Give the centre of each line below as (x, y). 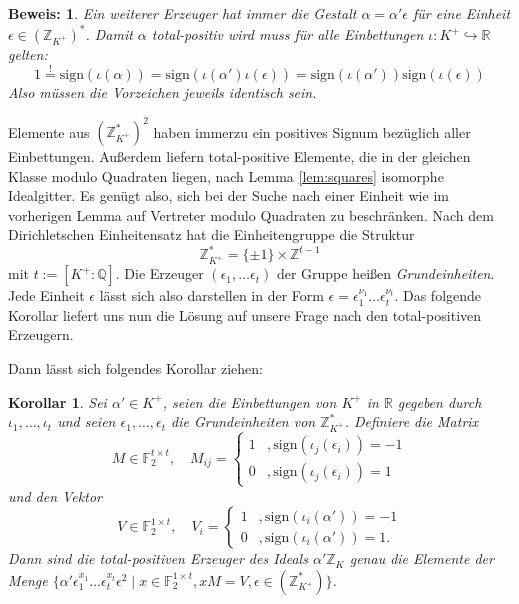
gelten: (28, 54)
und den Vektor (55, 495)
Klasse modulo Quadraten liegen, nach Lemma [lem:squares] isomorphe (226, 175)
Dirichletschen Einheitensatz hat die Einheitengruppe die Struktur (211, 234)
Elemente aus (49, 131)
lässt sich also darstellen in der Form (211, 295)
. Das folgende (438, 295)
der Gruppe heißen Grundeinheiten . (385, 273)
